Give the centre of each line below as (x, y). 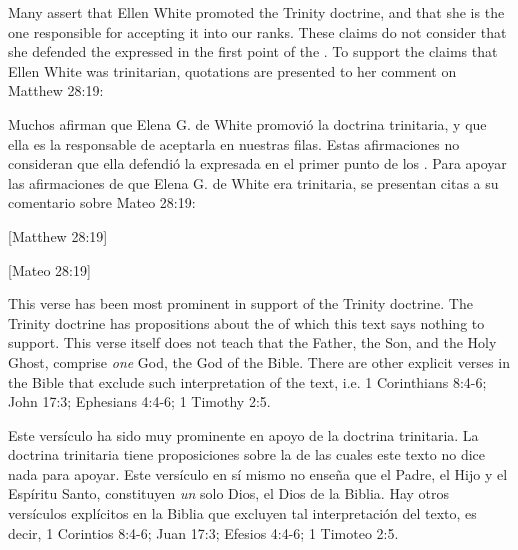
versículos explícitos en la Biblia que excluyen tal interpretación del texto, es (242, 513)
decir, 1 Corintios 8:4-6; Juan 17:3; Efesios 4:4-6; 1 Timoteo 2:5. (203, 532)
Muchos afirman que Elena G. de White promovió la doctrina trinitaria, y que (247, 123)
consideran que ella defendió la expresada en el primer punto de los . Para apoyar (257, 163)
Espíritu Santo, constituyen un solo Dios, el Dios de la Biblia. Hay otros (228, 493)
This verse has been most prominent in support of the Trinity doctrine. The (240, 303)
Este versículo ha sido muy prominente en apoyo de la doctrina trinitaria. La (243, 434)
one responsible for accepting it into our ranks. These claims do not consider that (257, 31)
